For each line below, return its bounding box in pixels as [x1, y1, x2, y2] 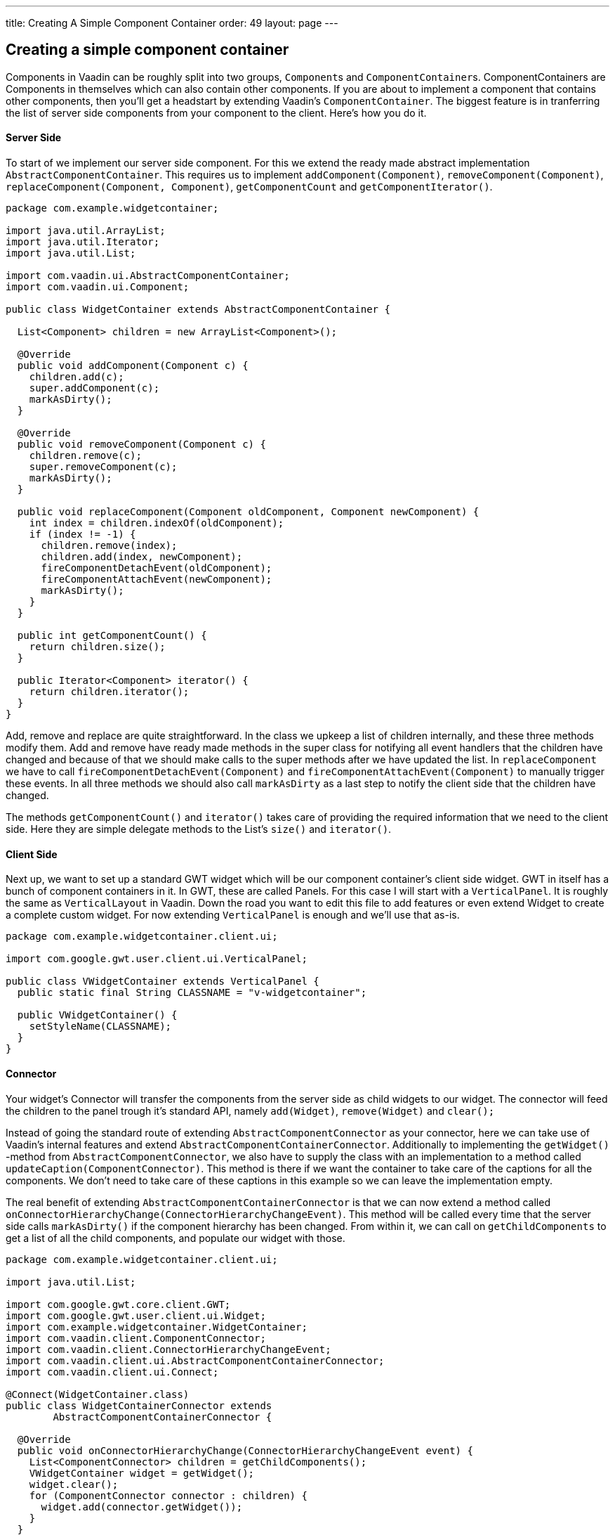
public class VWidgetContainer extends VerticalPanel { [6, 976, 319, 987]
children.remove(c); [29, 450, 142, 462]
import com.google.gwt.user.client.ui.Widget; [6, 1309, 266, 1321]
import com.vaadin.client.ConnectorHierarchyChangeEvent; [6, 1343, 331, 1355]
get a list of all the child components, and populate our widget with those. [6, 1231, 345, 1244]
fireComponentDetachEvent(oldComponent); [41, 562, 272, 574]
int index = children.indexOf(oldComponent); [29, 517, 284, 529]
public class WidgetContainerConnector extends [6, 1399, 272, 1411]
